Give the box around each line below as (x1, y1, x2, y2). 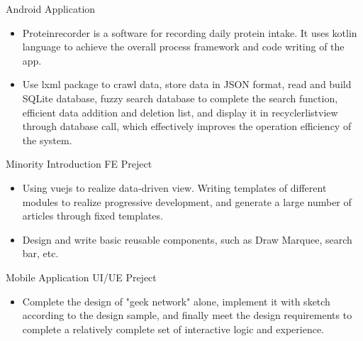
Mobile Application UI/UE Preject (6, 269, 157, 284)
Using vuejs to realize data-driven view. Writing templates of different (22, 180, 327, 195)
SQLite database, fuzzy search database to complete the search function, (22, 90, 338, 105)
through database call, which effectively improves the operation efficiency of (22, 119, 352, 134)
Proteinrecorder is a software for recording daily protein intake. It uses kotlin (22, 25, 357, 40)
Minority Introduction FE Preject (6, 156, 152, 171)
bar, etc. (22, 246, 59, 261)
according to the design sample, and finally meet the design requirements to (22, 308, 352, 323)
